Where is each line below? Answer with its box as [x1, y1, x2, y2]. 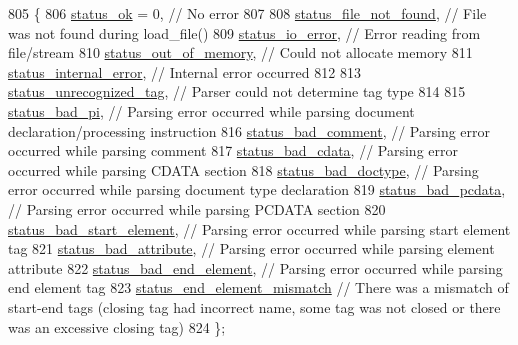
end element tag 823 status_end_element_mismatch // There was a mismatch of [8, 277, 509, 298]
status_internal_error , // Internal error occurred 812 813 [8, 61, 361, 82]
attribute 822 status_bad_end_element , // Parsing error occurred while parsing [8, 257, 503, 278]
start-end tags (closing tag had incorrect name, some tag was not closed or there [8, 296, 501, 317]
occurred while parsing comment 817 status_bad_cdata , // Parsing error [8, 140, 458, 161]
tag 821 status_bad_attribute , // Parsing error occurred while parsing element [8, 238, 495, 259]
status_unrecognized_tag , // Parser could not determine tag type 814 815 [8, 81, 466, 102]
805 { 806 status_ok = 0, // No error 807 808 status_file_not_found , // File [8, 3, 487, 23]
